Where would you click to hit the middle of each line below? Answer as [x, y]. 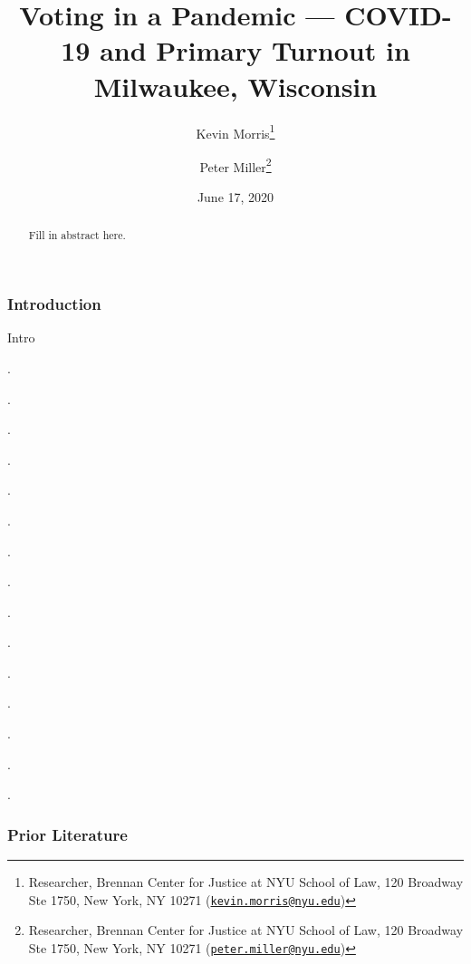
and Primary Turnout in [255, 50]
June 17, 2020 [235, 197]
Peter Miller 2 [235, 165]
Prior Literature [67, 834]
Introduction [54, 304]
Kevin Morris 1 [235, 131]
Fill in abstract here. [77, 235]
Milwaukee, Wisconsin [235, 86]
